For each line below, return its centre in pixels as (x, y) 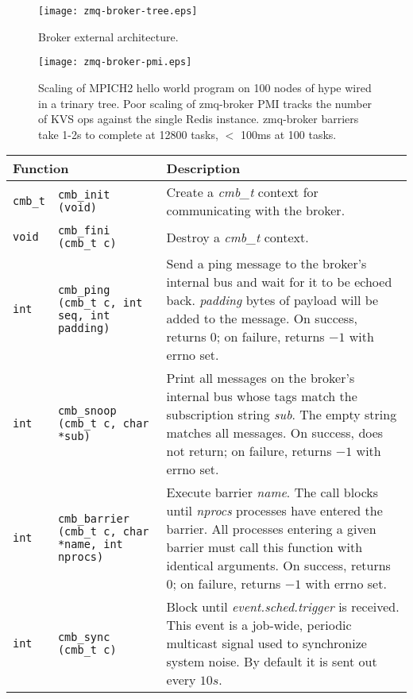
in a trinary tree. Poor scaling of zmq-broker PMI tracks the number (205, 103)
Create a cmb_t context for (242, 192)
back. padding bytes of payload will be (272, 300)
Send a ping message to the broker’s (266, 264)
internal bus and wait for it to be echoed (279, 282)
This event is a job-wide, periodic (259, 625)
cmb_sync (84, 637)
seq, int (84, 316)
